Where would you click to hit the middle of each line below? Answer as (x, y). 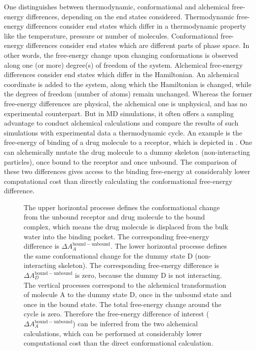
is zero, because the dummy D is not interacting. (148, 275)
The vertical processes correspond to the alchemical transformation (125, 285)
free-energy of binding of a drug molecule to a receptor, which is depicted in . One (128, 142)
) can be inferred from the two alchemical (135, 323)
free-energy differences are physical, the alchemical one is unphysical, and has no (126, 103)
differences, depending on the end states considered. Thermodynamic (130, 16)
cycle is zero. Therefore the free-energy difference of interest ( (116, 314)
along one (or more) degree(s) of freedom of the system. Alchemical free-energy (124, 65)
